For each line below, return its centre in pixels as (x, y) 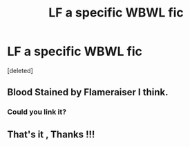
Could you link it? (37, 112)
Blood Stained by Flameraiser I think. (88, 92)
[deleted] (20, 70)
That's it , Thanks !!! (51, 134)
